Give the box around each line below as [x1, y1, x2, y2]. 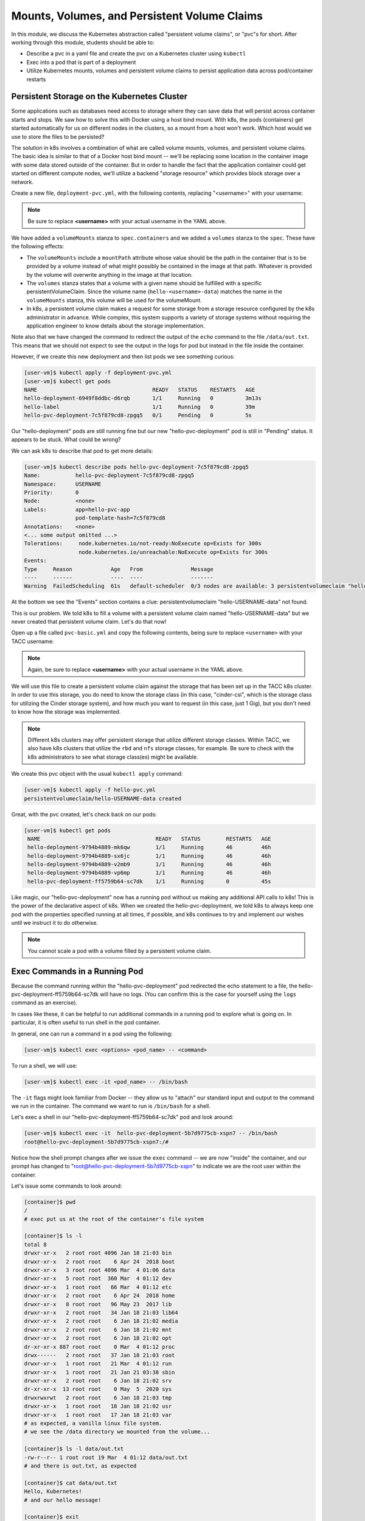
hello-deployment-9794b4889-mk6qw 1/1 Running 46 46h [27, 844, 271, 851]
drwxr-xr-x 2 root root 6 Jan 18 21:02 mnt [24, 1326, 172, 1333]
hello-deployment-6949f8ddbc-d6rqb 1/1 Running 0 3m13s [24, 395, 262, 402]
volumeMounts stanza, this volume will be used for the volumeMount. [26, 296, 202, 304]
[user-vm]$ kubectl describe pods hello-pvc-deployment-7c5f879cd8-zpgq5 [24, 463, 249, 470]
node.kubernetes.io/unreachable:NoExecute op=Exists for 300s [78, 548, 268, 555]
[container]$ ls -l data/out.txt [24, 1446, 124, 1452]
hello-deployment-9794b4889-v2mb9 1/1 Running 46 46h [27, 861, 271, 868]
